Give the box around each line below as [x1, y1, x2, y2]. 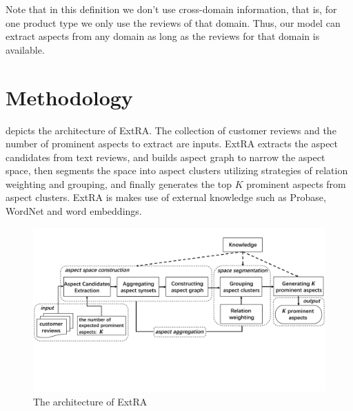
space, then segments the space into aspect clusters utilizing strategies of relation [6, 163, 348, 178]
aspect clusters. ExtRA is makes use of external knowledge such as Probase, [6, 190, 326, 204]
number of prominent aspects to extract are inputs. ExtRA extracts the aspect [6, 136, 339, 151]
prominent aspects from [246, 176, 346, 191]
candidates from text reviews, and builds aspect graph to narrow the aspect [6, 149, 325, 164]
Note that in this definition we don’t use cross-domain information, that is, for [6, 2, 337, 16]
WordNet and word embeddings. [6, 204, 142, 218]
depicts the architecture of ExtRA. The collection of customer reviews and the [6, 123, 336, 137]
